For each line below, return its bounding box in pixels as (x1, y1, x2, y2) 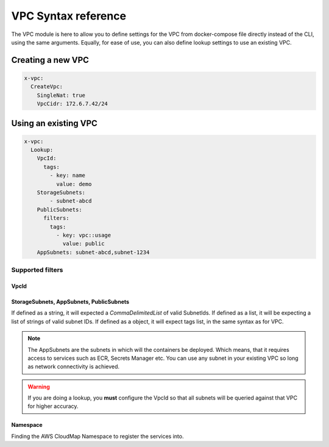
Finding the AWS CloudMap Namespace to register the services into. (11, 432, 184, 440)
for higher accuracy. (27, 402, 79, 410)
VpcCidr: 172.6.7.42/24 (37, 101, 108, 107)
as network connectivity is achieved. (27, 363, 120, 370)
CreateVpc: (30, 83, 63, 90)
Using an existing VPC (11, 118, 97, 128)
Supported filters (11, 266, 63, 274)
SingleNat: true (37, 91, 85, 99)
